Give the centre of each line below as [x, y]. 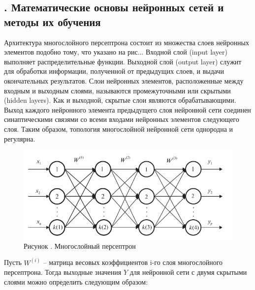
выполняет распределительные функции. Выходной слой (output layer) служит [123, 61]
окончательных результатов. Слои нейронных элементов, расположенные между [124, 80]
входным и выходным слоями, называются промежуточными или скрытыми [117, 90]
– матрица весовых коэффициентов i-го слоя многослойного [133, 262]
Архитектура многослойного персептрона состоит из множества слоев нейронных [127, 42]
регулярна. [20, 138]
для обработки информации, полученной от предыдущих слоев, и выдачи [114, 71]
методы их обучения [52, 21]
